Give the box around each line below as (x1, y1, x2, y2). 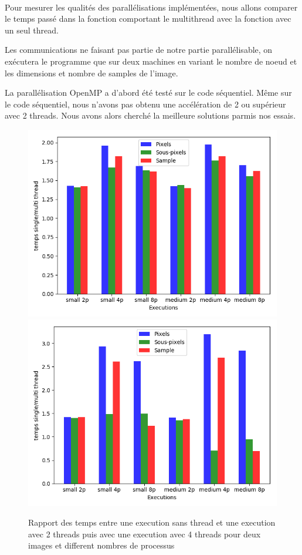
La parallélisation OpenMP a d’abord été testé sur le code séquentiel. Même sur (5, 86, 292, 99)
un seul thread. (5, 23, 59, 36)
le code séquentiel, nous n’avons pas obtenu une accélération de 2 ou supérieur (5, 97, 286, 110)
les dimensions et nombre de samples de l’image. (5, 66, 178, 79)
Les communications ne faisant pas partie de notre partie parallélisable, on (5, 43, 273, 56)
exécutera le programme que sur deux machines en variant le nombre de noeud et (5, 55, 297, 67)
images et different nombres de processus (28, 539, 175, 551)
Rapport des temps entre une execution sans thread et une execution (28, 516, 276, 529)
